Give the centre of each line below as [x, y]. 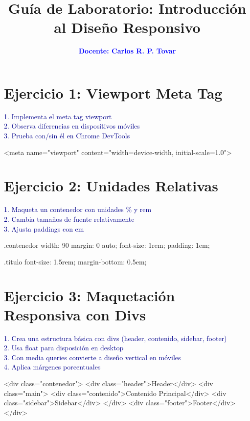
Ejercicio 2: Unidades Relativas [111, 186]
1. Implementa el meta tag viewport [58, 116]
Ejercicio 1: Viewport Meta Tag [113, 92]
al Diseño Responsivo [127, 27]
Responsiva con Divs [75, 314]
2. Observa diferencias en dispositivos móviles [72, 126]
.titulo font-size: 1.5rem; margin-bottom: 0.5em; [75, 261]
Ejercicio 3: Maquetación [90, 295]
